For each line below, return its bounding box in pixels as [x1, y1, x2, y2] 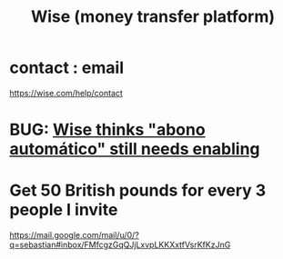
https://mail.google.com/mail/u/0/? [9, 230, 139, 241]
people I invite [9, 200, 118, 220]
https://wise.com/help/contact [9, 87, 123, 98]
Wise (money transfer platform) [30, 6, 276, 27]
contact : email [9, 57, 125, 78]
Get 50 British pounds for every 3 [9, 180, 267, 201]
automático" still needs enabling [9, 139, 261, 160]
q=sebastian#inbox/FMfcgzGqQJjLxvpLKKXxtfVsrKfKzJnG [9, 239, 231, 251]
